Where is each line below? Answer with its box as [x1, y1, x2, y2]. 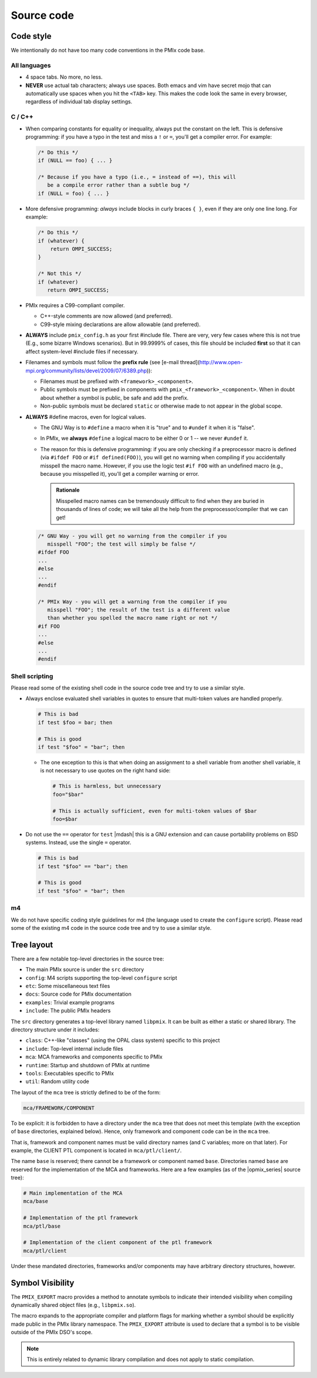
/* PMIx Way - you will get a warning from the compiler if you [38, 598, 227, 605]
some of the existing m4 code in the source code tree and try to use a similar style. [11, 925, 212, 931]
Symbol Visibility [11, 1278, 75, 1288]
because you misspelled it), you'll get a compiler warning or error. [40, 470, 200, 477]
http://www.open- [199, 359, 243, 366]
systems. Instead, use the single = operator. [25, 839, 131, 846]
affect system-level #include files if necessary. [25, 348, 139, 355]
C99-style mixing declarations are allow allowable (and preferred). [40, 321, 201, 328]
